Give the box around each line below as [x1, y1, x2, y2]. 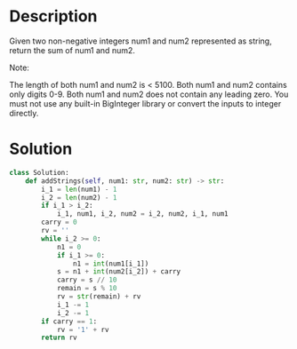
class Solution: [9, 168, 69, 177]
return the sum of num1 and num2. [9, 44, 136, 55]
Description [9, 6, 98, 27]
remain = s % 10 [56, 284, 117, 293]
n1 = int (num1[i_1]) [72, 259, 149, 268]
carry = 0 [41, 218, 77, 227]
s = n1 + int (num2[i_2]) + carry [56, 267, 181, 276]
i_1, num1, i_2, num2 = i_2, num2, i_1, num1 [56, 210, 229, 218]
